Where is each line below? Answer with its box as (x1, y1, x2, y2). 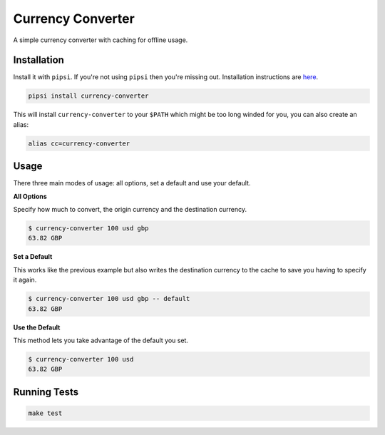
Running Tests (13, 386, 78, 398)
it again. (13, 275, 37, 285)
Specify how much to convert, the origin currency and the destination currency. (13, 205, 247, 214)
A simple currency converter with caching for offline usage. (13, 36, 188, 44)
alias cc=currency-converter (28, 139, 130, 148)
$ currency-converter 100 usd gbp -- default (28, 295, 190, 303)
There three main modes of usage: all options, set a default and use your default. (13, 179, 251, 188)
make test (28, 409, 63, 417)
